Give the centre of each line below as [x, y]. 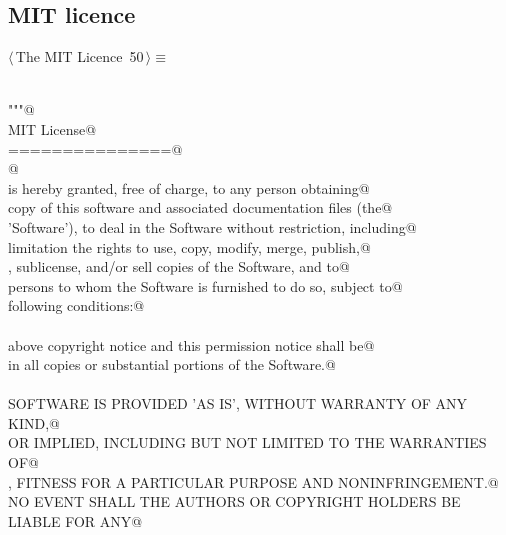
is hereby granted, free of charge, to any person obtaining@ [189, 187]
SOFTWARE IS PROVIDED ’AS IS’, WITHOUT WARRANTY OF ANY [238, 403]
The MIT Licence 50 [79, 56]
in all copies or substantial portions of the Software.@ [172, 364]
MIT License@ [52, 128]
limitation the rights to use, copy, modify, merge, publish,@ [189, 246]
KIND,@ [34, 422]
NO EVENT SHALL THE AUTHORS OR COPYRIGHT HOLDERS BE [234, 501]
